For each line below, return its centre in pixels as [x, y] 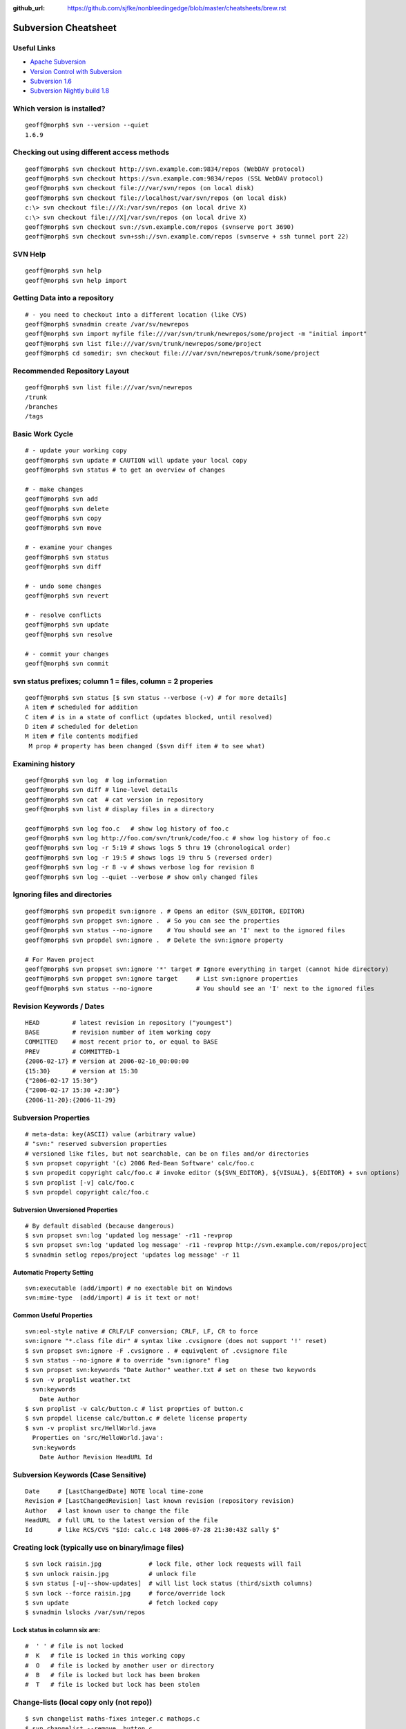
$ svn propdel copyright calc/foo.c [87, 1192]
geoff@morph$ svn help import [76, 280]
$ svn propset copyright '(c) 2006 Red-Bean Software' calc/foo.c [140, 1163]
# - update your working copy [76, 451]
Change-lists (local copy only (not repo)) [83, 1703]
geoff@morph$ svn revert [67, 596]
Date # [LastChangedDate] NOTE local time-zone [114, 1491]
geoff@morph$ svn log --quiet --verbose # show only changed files [142, 877]
